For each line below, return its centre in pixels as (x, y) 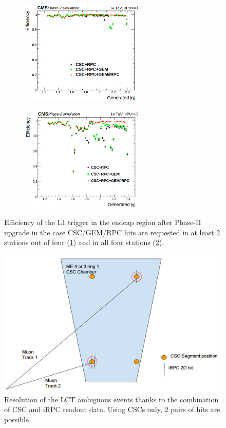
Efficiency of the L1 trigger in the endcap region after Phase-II (103, 222)
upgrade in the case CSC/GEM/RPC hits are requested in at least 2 (112, 232)
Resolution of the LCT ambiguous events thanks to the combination (111, 399)
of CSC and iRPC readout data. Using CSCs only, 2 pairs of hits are (112, 409)
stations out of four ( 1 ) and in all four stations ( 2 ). (84, 242)
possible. (17, 419)
